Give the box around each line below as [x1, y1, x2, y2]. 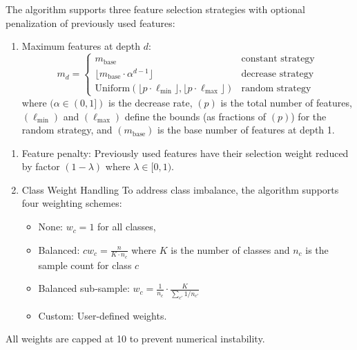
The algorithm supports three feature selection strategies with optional [6, 2, 305, 16]
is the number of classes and [171, 242, 290, 257]
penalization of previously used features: [6, 15, 175, 30]
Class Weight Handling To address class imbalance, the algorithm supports [21, 182, 339, 196]
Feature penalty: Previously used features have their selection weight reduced [21, 145, 349, 160]
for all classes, [97, 219, 156, 234]
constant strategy [241, 54, 315, 64]
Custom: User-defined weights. [38, 308, 167, 322]
